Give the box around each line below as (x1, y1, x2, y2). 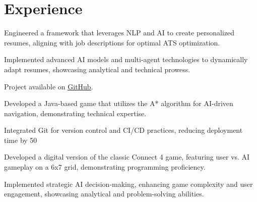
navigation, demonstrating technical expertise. (4, 108, 147, 118)
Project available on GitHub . (4, 81, 93, 91)
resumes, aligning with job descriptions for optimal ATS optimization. (4, 37, 220, 47)
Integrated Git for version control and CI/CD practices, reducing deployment (4, 125, 243, 135)
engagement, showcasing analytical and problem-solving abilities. (4, 188, 204, 199)
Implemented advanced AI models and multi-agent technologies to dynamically (4, 54, 248, 65)
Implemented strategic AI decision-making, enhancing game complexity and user (4, 178, 253, 189)
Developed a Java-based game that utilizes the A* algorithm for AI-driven (4, 98, 233, 109)
